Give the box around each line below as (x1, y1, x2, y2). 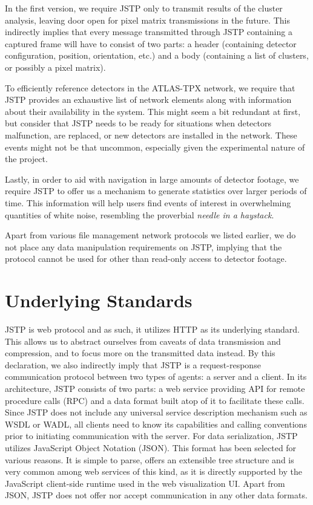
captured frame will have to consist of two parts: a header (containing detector (5, 37, 297, 50)
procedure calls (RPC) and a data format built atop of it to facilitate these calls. (5, 394, 305, 406)
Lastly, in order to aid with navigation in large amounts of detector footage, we (5, 172, 299, 185)
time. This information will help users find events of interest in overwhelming (5, 196, 291, 209)
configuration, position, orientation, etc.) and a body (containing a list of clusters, (5, 49, 309, 62)
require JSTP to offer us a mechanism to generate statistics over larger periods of (5, 184, 307, 197)
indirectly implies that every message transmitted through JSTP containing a (5, 25, 292, 38)
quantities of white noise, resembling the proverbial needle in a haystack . (5, 208, 274, 221)
